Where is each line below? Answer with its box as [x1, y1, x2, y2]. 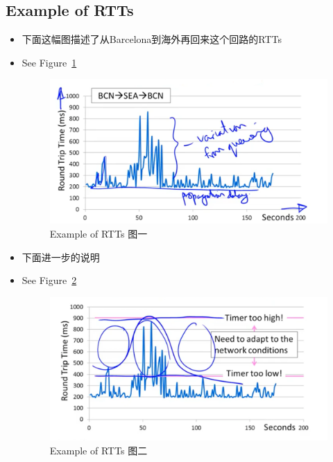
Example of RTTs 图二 [49, 443, 148, 457]
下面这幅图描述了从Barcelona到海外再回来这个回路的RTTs [22, 32, 282, 46]
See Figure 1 [22, 55, 77, 69]
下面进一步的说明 [22, 249, 100, 264]
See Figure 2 [22, 273, 77, 287]
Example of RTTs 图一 [49, 226, 148, 241]
